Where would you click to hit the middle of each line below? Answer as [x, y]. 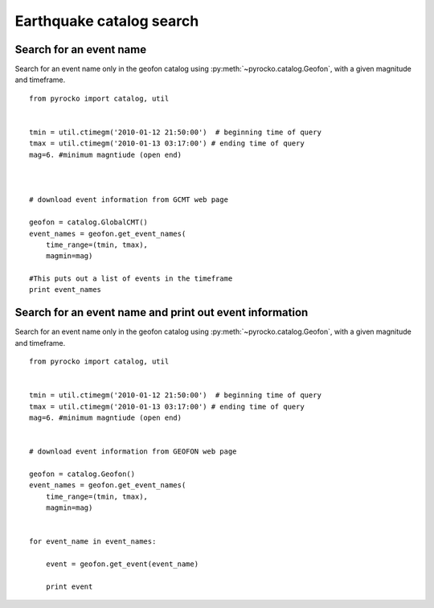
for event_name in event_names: [93, 542]
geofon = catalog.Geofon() [82, 474]
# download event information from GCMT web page [129, 200]
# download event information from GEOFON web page [133, 452]
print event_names [66, 290]
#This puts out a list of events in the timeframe [131, 279]
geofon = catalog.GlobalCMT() [89, 222]
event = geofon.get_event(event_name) [122, 564]
